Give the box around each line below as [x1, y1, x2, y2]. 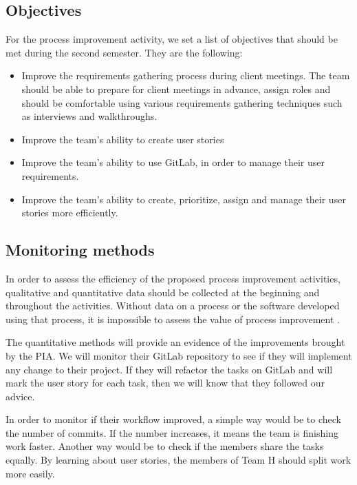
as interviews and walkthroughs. [21, 109, 158, 123]
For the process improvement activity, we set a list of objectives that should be [6, 32, 338, 46]
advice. [6, 389, 35, 403]
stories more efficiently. [21, 205, 118, 220]
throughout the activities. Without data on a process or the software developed [6, 298, 340, 313]
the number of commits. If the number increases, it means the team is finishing [6, 425, 338, 440]
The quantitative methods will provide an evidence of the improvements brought [6, 335, 345, 349]
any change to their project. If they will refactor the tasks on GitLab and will [6, 362, 333, 376]
